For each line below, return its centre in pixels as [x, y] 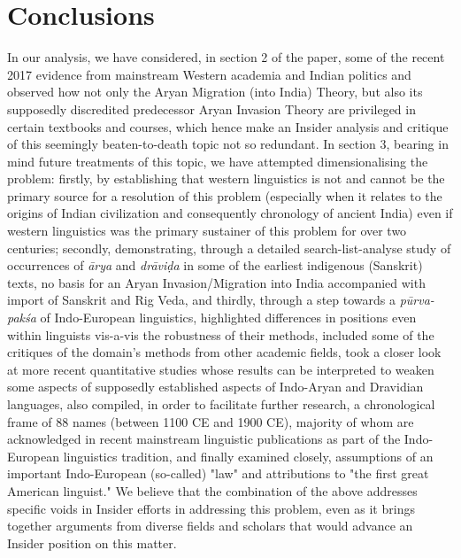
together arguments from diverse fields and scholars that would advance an [210, 526]
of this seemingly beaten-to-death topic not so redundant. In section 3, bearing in [228, 144]
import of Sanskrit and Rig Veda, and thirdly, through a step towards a [201, 300]
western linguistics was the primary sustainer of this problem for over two [207, 231]
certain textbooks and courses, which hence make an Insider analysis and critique [228, 126]
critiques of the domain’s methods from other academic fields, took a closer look [224, 352]
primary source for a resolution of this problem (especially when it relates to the [225, 195]
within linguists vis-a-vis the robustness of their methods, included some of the [221, 334]
